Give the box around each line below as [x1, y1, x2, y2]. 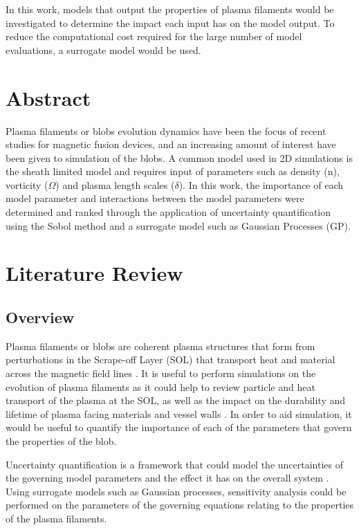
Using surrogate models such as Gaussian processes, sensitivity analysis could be [6, 484, 347, 498]
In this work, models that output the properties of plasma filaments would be [6, 2, 334, 16]
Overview [6, 307, 75, 328]
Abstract [6, 83, 91, 111]
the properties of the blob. [6, 433, 117, 448]
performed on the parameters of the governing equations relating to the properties [6, 497, 354, 512]
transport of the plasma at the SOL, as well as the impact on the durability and [6, 393, 346, 408]
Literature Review [6, 259, 183, 287]
